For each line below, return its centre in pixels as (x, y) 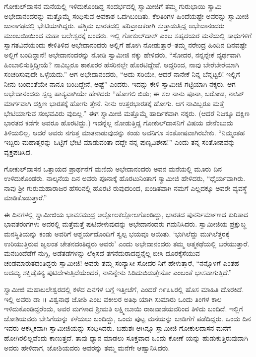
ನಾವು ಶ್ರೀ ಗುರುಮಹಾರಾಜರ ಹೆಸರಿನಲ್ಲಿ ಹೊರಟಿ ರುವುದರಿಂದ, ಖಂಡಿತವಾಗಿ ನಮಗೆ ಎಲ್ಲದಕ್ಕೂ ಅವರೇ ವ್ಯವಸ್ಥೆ (126, 188)
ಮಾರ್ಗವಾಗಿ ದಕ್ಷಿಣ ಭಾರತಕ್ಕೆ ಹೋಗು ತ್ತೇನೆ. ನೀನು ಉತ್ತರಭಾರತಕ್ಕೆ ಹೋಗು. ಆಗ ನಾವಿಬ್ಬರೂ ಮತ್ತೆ (114, 103)
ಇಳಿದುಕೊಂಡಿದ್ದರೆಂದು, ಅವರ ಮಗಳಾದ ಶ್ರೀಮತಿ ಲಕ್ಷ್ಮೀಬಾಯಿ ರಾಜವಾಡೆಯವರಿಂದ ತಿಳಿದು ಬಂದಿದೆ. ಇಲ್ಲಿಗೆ (124, 309)
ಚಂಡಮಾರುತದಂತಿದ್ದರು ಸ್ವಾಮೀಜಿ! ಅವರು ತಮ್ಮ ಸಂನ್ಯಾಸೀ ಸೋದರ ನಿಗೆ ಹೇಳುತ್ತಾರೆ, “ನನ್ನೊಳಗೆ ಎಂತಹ (122, 263)
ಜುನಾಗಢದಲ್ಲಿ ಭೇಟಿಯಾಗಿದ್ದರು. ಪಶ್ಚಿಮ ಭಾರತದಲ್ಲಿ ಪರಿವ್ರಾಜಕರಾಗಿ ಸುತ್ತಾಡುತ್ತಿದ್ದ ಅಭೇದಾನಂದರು (114, 26)
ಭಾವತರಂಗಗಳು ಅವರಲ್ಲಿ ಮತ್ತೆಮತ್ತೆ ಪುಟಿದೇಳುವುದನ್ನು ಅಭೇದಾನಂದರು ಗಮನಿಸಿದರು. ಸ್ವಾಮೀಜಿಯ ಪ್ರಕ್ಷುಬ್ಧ (125, 224)
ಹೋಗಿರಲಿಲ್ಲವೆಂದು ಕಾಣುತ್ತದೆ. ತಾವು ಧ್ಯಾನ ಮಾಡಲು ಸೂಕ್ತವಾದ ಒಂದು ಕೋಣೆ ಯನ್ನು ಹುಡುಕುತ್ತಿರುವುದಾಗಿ (126, 338)
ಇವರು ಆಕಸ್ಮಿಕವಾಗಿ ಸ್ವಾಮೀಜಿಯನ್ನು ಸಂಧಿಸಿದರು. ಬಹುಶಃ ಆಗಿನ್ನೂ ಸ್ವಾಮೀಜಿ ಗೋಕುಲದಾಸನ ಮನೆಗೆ (118, 328)
